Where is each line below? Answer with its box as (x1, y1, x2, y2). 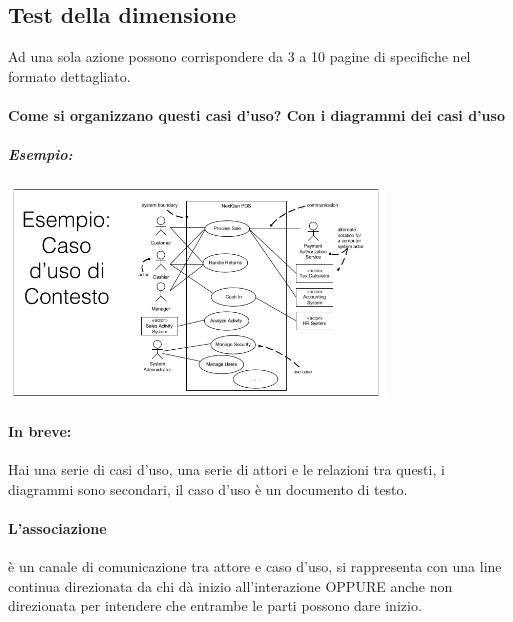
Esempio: (8, 144, 73, 165)
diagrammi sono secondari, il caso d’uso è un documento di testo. (8, 478, 408, 499)
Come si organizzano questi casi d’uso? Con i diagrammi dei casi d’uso (8, 104, 505, 125)
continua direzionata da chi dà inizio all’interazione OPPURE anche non (8, 575, 453, 596)
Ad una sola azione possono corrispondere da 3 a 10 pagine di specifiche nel (8, 46, 471, 67)
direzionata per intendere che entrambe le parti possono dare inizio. (8, 595, 422, 616)
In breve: (8, 420, 72, 441)
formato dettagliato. (8, 65, 131, 86)
